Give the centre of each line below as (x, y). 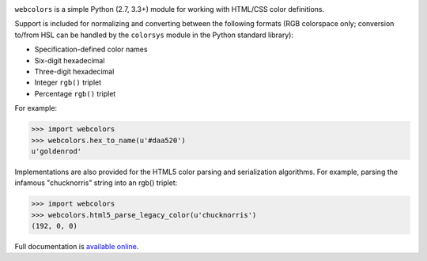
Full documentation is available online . (77, 247)
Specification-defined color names (91, 49)
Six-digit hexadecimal (70, 60)
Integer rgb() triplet (68, 82)
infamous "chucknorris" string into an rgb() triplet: (96, 183)
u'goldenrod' (57, 151)
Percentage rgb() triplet (75, 93)
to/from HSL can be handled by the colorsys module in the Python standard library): (154, 35)
